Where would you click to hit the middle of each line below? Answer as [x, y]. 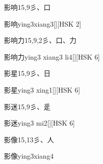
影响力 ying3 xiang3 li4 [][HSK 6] [52, 56]
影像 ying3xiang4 [29, 156]
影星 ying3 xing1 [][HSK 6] [42, 89]
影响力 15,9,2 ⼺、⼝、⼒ [40, 40]
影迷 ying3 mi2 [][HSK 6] [39, 123]
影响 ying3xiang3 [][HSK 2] [43, 23]
